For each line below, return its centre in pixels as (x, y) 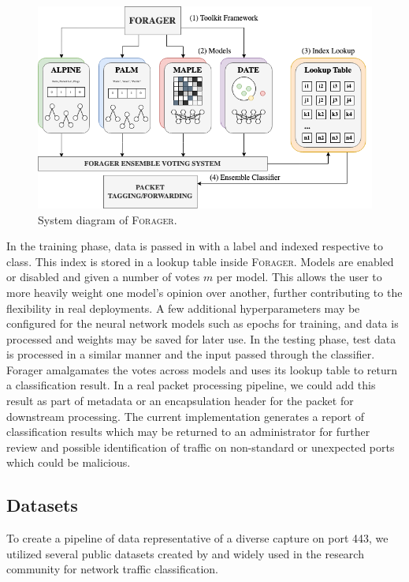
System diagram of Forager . (108, 219)
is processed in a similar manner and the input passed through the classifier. (191, 354)
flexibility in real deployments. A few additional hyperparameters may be (183, 308)
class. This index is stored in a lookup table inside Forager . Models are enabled (200, 261)
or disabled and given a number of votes (103, 277)
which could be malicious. (69, 462)
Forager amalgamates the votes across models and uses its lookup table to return (202, 369)
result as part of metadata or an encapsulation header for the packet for (180, 401)
